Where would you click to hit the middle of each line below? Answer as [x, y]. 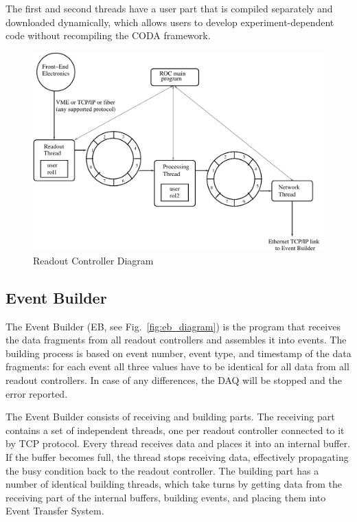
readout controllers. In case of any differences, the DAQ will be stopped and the [174, 379]
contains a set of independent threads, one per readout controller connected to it [175, 430]
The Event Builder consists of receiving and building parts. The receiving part [170, 417]
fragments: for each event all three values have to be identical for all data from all [177, 366]
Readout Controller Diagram [93, 260]
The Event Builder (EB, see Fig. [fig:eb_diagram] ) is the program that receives [173, 326]
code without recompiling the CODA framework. [108, 35]
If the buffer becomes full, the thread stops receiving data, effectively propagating [177, 456]
